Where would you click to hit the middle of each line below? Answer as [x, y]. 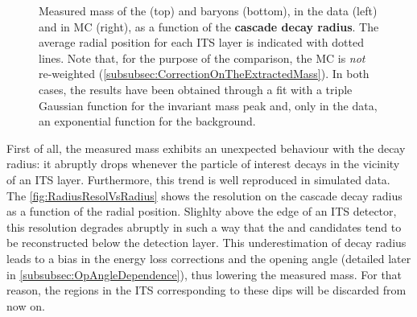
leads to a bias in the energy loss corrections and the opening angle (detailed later [209, 258]
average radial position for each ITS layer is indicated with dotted [201, 42]
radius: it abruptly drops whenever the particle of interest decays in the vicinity [203, 164]
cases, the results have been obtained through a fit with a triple [196, 89]
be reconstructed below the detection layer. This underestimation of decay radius [206, 243]
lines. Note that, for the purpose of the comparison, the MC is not [202, 58]
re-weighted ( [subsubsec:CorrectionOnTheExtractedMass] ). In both [204, 74]
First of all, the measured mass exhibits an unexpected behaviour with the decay [206, 148]
